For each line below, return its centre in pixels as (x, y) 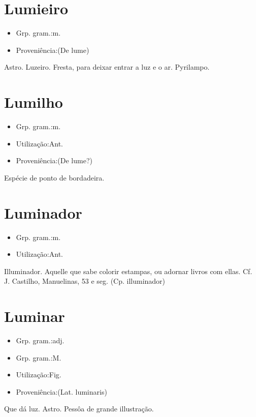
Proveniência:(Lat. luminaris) (61, 391)
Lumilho (34, 102)
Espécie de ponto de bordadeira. (54, 177)
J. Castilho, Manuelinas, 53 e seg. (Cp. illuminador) (85, 281)
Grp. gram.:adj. (40, 340)
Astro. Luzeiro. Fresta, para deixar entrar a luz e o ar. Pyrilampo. (107, 67)
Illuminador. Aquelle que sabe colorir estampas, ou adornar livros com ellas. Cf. (128, 271)
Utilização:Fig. (39, 375)
